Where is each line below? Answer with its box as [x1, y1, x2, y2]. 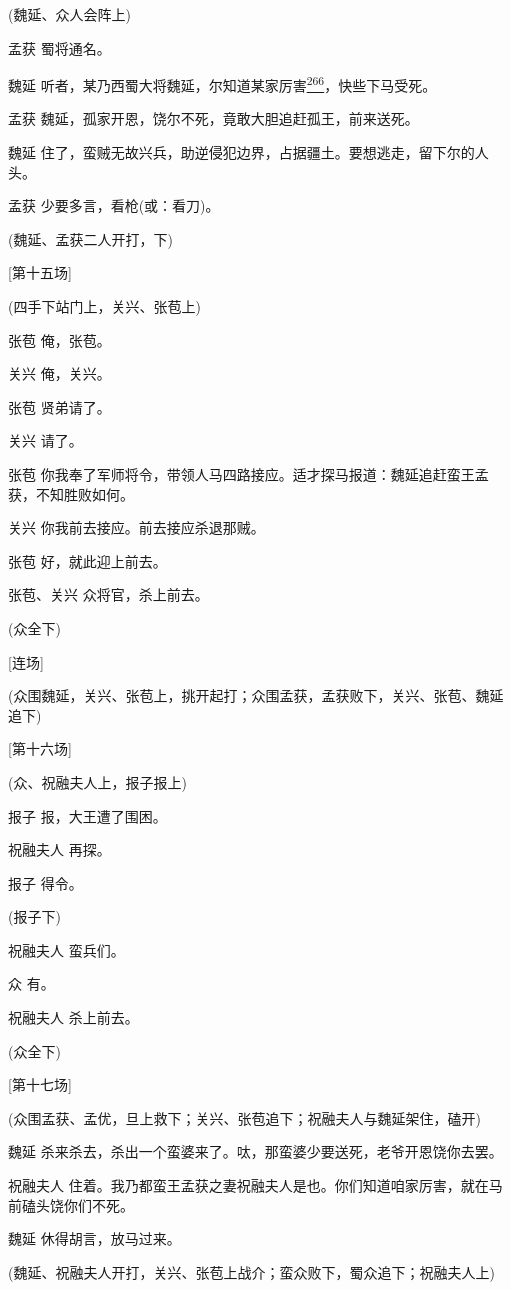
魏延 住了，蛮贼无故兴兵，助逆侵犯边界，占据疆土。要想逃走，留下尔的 [8, 142, 475, 163]
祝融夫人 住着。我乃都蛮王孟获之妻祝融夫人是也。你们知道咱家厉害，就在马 [8, 1175, 503, 1196]
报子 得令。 [8, 872, 83, 893]
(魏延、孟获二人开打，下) [8, 228, 173, 249]
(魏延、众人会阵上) [8, 4, 131, 24]
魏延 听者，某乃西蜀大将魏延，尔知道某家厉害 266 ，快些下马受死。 [8, 72, 437, 95]
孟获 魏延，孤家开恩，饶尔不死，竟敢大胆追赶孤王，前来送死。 [8, 108, 419, 129]
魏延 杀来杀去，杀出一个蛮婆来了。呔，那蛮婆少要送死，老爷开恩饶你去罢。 [8, 1141, 503, 1162]
